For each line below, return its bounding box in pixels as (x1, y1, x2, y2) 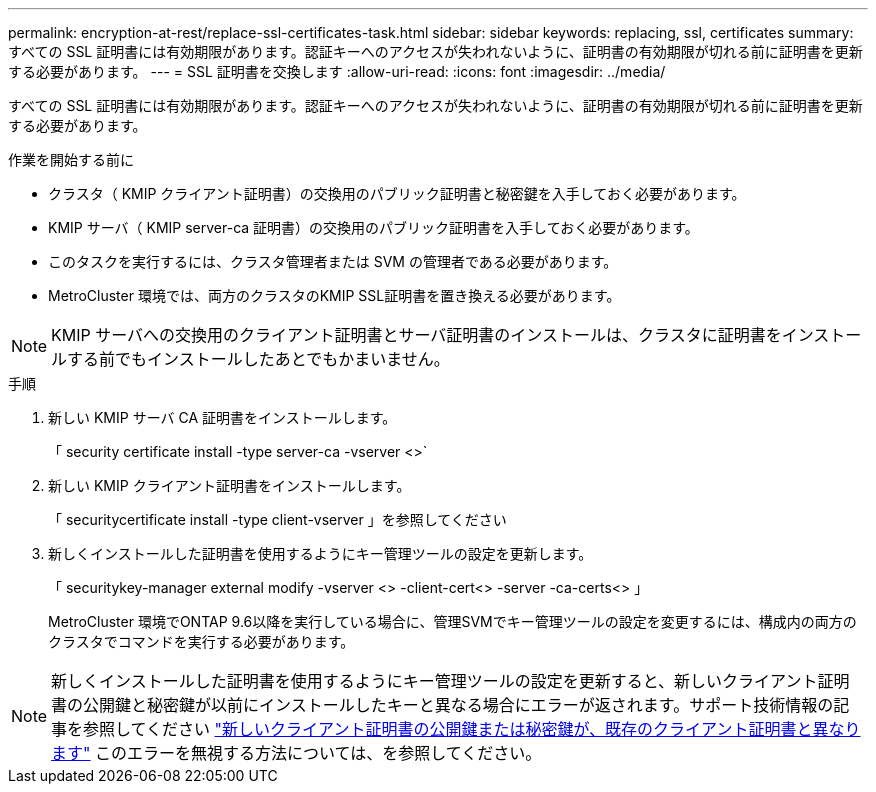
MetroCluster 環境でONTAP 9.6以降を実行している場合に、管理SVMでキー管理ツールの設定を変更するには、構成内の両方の (48, 613, 857, 630)
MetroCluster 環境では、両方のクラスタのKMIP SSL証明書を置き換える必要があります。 (48, 287, 621, 304)
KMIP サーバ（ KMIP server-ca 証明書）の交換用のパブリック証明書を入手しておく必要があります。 (48, 219, 699, 236)
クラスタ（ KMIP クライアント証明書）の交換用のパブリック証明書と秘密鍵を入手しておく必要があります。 (48, 185, 746, 202)
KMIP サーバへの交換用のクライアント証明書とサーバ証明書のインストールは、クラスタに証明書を (51, 325, 782, 345)
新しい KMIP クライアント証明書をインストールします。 (48, 477, 411, 494)
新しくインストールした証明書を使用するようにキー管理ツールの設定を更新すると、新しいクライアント (51, 671, 818, 691)
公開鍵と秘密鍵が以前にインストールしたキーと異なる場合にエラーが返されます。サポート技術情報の (83, 695, 834, 715)
